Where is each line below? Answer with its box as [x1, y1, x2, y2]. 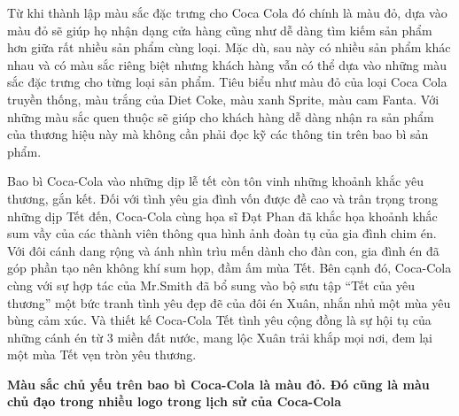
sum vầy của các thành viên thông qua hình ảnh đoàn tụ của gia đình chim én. [7, 224, 437, 243]
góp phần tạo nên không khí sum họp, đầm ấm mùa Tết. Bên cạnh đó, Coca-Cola [7, 258, 452, 277]
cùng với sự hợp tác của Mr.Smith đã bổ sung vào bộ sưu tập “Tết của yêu [7, 275, 415, 294]
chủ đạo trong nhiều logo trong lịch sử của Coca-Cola [7, 392, 342, 411]
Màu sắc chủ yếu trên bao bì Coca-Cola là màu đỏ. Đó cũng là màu [7, 374, 430, 393]
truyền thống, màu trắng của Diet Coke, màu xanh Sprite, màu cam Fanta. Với [7, 89, 440, 108]
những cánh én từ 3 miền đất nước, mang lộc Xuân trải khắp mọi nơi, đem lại [7, 327, 432, 346]
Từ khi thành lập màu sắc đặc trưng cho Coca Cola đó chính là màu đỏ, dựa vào [7, 4, 447, 21]
